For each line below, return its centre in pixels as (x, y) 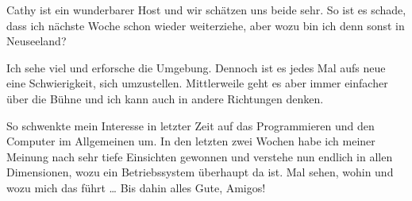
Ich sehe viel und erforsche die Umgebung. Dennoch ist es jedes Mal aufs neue (196, 67)
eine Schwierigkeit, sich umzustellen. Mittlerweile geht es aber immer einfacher (197, 83)
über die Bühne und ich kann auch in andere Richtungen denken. (165, 98)
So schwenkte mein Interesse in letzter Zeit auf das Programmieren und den (191, 125)
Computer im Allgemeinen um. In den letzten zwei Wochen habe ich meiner (191, 141)
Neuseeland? (37, 41)
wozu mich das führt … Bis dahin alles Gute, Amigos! (136, 187)
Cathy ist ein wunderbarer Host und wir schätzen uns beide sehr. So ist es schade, (206, 10)
